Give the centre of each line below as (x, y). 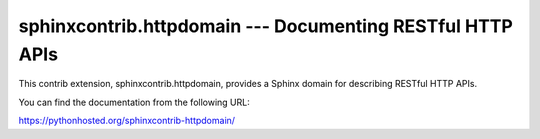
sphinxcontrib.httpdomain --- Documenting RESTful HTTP (266, 26)
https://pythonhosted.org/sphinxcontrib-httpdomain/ (126, 121)
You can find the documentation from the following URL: (134, 102)
